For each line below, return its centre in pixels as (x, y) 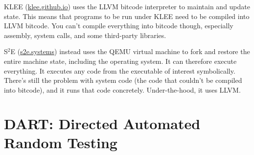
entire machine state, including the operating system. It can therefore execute (120, 61)
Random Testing (61, 142)
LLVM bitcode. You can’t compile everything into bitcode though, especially (119, 26)
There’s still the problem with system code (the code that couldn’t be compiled (123, 80)
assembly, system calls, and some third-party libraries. (85, 35)
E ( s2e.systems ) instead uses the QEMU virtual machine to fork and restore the (130, 51)
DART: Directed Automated (102, 123)
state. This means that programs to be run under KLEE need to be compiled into (127, 16)
